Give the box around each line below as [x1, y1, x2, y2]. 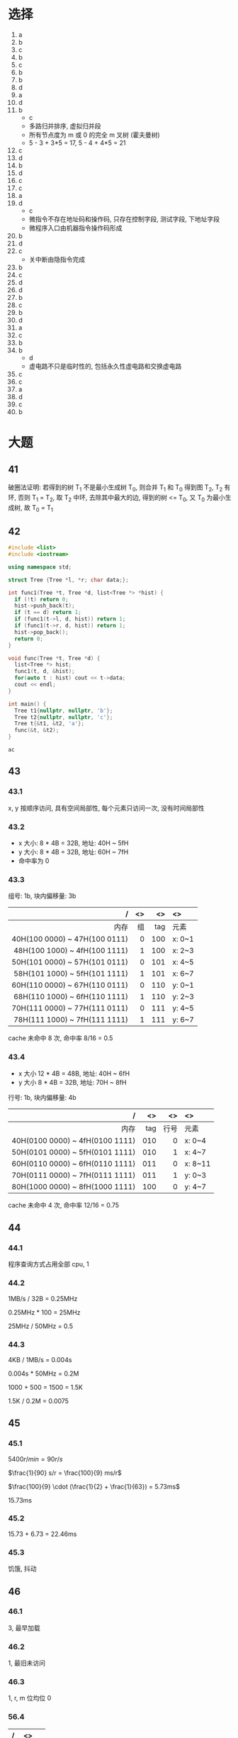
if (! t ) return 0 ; [14, 596, 69, 603]
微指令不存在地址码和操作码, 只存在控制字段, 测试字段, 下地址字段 [28, 214, 220, 223]
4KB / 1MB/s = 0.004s [8, 1355, 72, 1364]
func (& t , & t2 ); [14, 727, 59, 734]
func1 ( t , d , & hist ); [14, 668, 75, 675]
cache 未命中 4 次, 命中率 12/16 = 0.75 [8, 1201, 120, 1209]
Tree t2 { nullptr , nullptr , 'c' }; [14, 713, 113, 720]
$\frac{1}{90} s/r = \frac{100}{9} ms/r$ [8, 1469, 123, 1477]
